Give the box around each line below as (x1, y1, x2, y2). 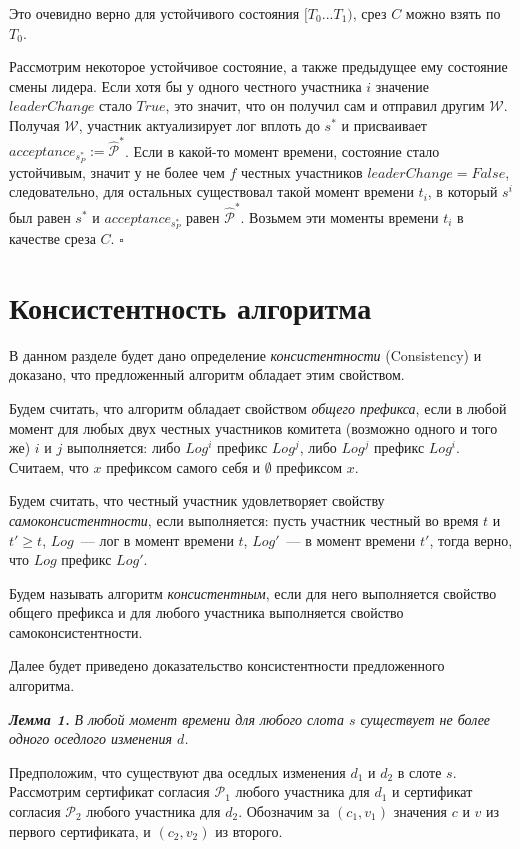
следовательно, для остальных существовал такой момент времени (9, 181, 414, 202)
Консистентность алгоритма (9, 286, 372, 327)
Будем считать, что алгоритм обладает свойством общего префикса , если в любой (9, 397, 507, 418)
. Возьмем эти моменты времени (240, 206, 439, 227)
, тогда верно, (429, 529, 513, 550)
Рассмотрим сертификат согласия (9, 781, 210, 802)
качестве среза (9, 228, 96, 249)
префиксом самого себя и (106, 456, 260, 477)
